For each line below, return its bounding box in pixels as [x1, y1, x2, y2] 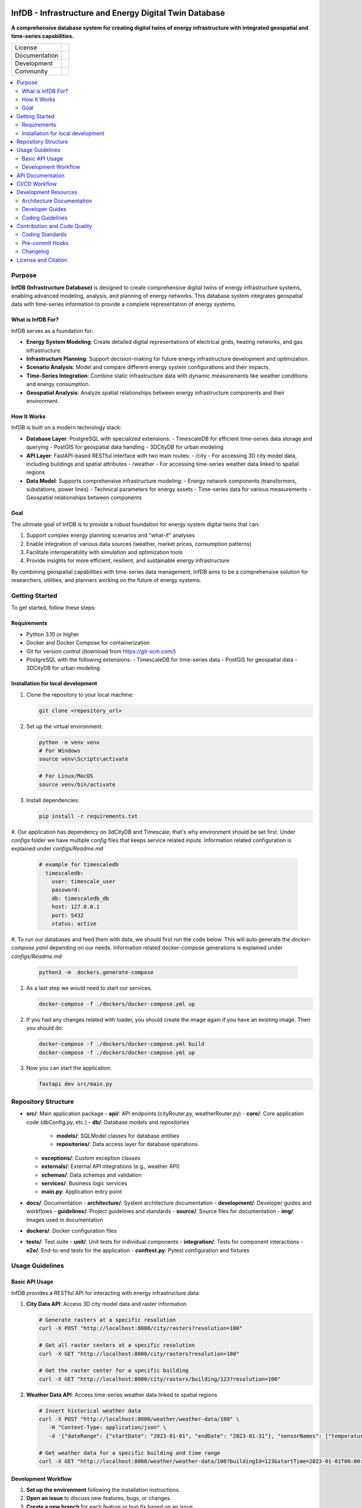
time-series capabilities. [11, 32, 74, 39]
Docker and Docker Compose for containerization [26, 639, 150, 647]
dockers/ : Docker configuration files [26, 1227, 117, 1234]
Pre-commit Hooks [22, 239, 69, 247]
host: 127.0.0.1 [51, 904, 100, 910]
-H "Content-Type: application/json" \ [48, 1424, 167, 1431]
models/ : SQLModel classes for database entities [56, 1132, 180, 1139]
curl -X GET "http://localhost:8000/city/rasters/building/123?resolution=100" [39, 1375, 281, 1383]
